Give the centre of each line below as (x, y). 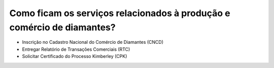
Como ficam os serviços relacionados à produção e (120, 13)
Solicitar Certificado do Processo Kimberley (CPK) (75, 56)
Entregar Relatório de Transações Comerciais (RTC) (76, 49)
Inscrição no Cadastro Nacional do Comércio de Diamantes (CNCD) (93, 42)
